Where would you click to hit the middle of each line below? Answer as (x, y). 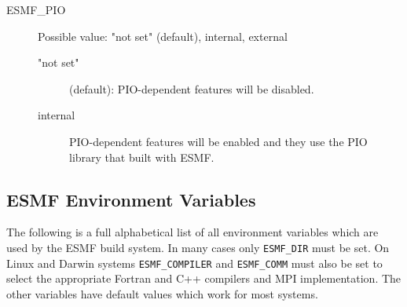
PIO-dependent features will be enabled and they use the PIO (218, 141)
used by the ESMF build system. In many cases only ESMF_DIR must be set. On (198, 247)
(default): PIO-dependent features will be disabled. (192, 88)
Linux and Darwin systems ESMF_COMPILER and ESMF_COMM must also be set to (194, 263)
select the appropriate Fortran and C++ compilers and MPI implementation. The (204, 278)
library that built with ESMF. (142, 157)
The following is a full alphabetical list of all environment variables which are (192, 232)
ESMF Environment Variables (131, 199)
